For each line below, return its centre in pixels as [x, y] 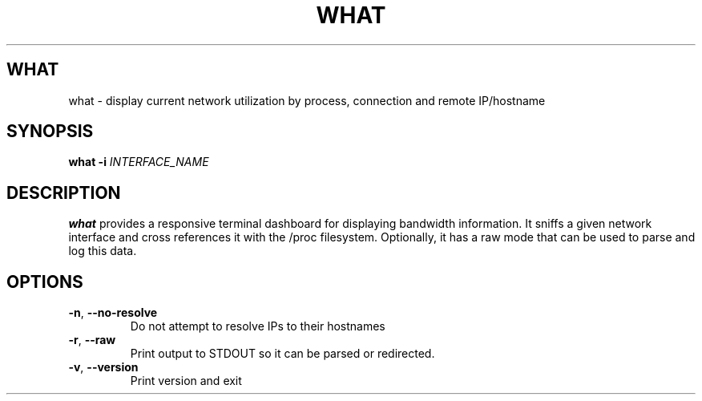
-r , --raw [92, 340]
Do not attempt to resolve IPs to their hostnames [258, 326]
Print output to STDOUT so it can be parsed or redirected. [282, 354]
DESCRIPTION [64, 192]
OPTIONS [45, 282]
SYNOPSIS [50, 132]
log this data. [103, 251]
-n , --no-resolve [113, 313]
